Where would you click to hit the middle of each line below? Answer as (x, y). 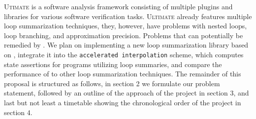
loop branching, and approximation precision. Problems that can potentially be (124, 35)
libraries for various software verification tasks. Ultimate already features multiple (128, 16)
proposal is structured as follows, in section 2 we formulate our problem (112, 83)
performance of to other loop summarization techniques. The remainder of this (123, 74)
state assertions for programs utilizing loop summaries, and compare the (113, 64)
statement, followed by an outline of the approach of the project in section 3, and (127, 93)
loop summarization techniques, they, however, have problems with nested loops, (126, 26)
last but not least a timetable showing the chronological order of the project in (123, 102)
